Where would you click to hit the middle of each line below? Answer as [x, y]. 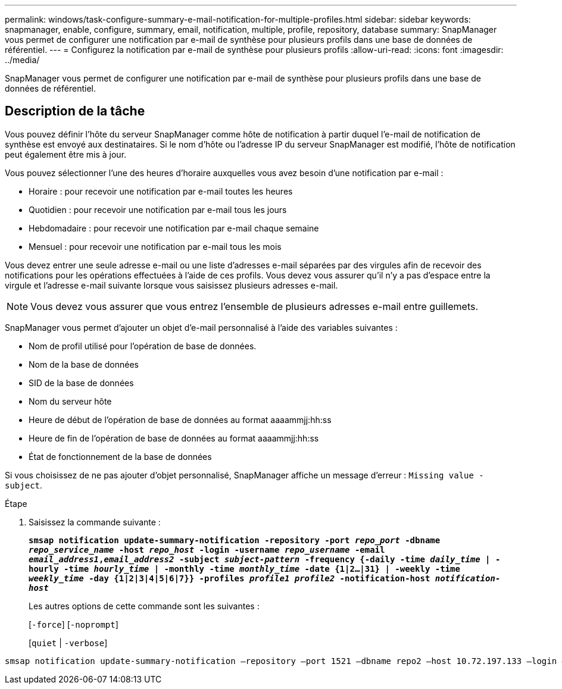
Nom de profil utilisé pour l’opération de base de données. [143, 346]
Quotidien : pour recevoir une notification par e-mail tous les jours [158, 209]
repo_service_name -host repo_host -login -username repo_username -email [207, 549]
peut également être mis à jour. [66, 154]
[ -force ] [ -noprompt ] [74, 624]
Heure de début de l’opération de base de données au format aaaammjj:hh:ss [180, 419]
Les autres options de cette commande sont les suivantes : [144, 606]
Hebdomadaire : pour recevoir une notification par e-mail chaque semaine [174, 228]
